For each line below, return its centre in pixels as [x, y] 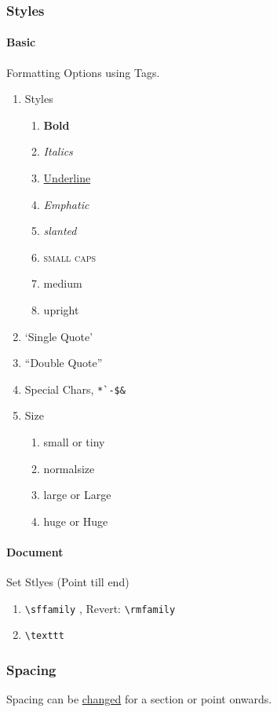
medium [63, 283]
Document [35, 551]
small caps [70, 257]
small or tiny [74, 442]
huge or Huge [76, 521]
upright [61, 309]
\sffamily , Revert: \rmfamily [100, 608]
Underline [67, 178]
